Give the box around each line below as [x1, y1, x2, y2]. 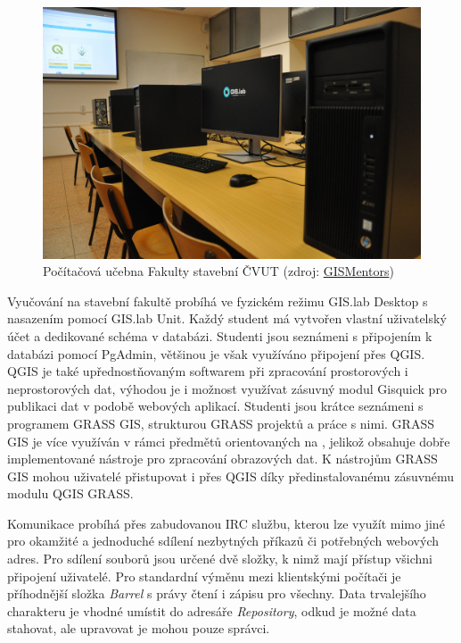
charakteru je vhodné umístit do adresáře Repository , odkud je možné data [7, 601, 416, 620]
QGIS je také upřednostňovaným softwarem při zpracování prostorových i [7, 362, 408, 380]
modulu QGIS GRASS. [7, 484, 134, 503]
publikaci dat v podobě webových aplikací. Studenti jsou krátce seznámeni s [7, 397, 424, 415]
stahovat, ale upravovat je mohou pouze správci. [7, 619, 270, 638]
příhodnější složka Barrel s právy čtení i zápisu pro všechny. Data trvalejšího [7, 584, 426, 603]
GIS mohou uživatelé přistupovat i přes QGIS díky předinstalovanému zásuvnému [7, 466, 455, 485]
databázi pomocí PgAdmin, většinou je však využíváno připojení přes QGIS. [7, 344, 425, 363]
